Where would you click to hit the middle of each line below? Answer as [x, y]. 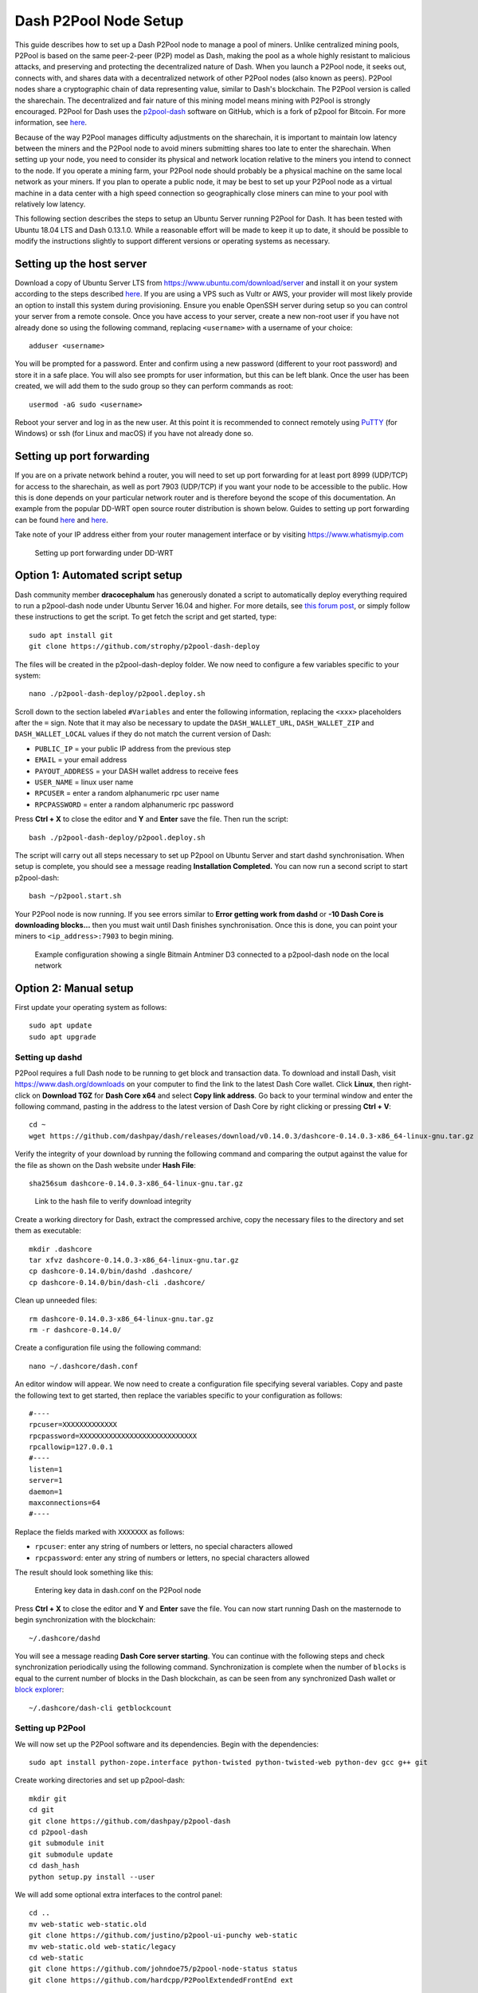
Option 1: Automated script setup [99, 575]
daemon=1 [46, 1492]
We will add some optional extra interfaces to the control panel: [119, 1894]
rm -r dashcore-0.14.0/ [75, 1330]
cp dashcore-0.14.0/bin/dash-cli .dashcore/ [118, 1282]
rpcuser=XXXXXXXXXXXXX [73, 1425]
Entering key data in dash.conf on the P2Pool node [118, 1590]
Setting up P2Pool [50, 1728]
